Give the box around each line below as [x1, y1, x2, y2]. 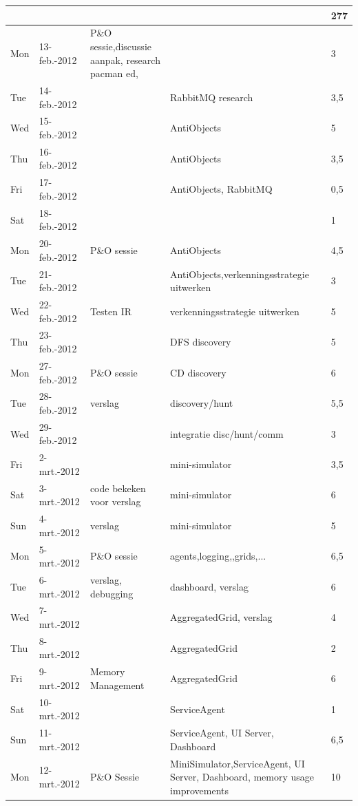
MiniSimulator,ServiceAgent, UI [170, 756, 305, 770]
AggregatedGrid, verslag [170, 610, 273, 624]
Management [89, 677, 145, 692]
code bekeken [89, 480, 146, 495]
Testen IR [89, 304, 132, 318]
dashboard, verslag [170, 579, 249, 593]
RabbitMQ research [170, 89, 253, 104]
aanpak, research [89, 52, 160, 67]
